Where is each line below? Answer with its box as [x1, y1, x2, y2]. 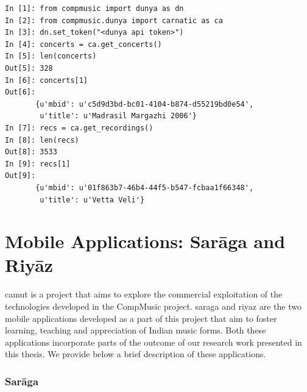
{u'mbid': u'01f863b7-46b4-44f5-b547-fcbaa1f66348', [35, 183, 254, 192]
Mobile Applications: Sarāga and [5, 229, 286, 254]
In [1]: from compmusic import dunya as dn [5, 4, 184, 13]
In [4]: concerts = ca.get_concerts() [5, 40, 162, 49]
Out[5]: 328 [5, 63, 53, 73]
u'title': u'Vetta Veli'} [40, 195, 145, 204]
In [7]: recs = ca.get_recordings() [5, 123, 153, 132]
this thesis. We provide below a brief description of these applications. [5, 347, 266, 360]
